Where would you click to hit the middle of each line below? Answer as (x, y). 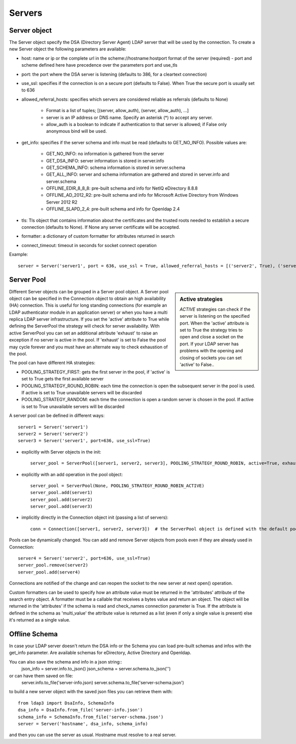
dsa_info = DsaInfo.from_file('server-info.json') (80, 710)
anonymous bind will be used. (76, 131)
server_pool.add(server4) (49, 572)
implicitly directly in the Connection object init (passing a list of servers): (95, 517)
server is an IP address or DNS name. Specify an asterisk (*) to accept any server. (129, 117)
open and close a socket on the (212, 337)
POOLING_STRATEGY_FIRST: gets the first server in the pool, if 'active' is (96, 372)
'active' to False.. (197, 364)
